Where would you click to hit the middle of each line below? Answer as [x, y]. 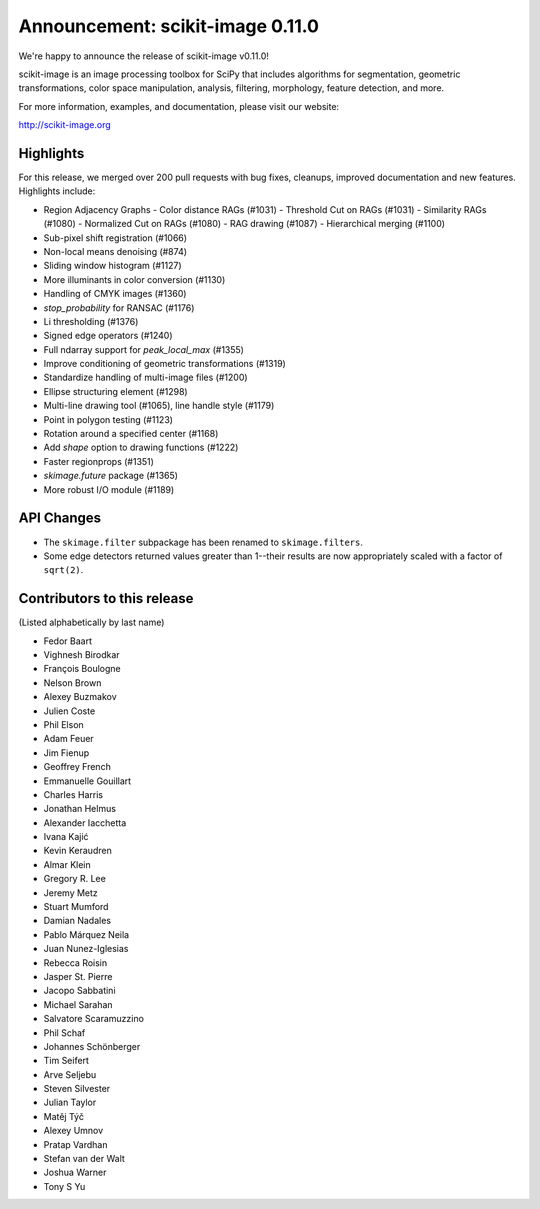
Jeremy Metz [71, 892]
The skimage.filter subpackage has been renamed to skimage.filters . [203, 542]
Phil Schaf [64, 1032]
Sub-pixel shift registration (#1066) [115, 237]
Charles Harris [73, 794]
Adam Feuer [68, 739]
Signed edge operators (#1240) [108, 336]
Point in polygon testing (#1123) [108, 419]
